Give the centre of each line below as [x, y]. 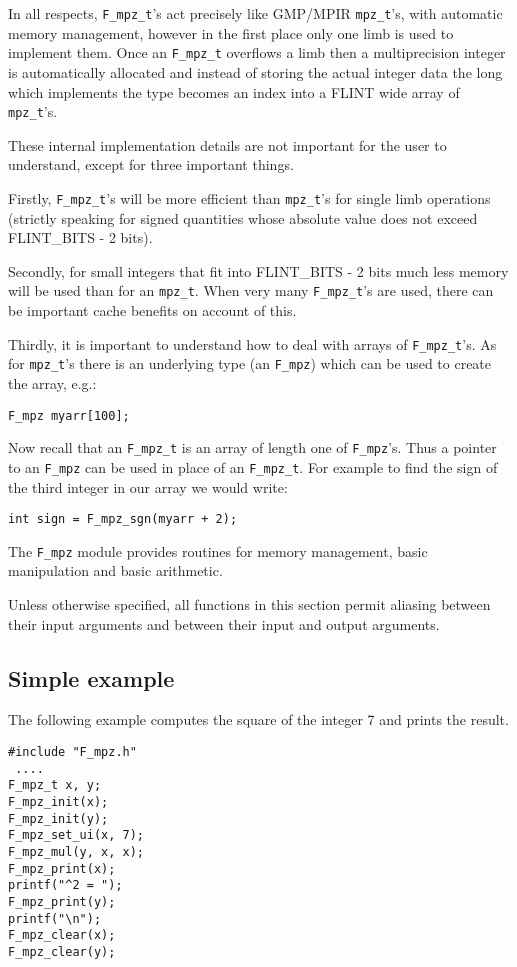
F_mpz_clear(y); [62, 951]
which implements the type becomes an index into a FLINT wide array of [234, 91]
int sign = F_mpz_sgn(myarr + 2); [123, 519]
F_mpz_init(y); [58, 818]
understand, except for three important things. [151, 164]
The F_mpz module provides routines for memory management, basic [218, 550]
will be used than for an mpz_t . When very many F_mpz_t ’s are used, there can [251, 290]
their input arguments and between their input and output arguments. [224, 623]
